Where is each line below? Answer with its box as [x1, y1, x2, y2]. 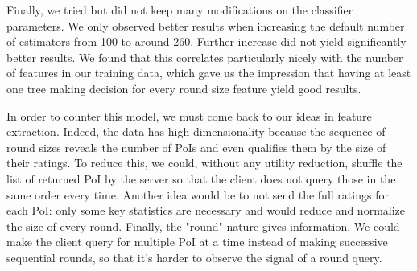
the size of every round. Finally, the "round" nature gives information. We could [6, 217, 400, 234]
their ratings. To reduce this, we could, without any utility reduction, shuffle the [6, 154, 403, 171]
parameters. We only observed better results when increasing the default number [6, 17, 405, 34]
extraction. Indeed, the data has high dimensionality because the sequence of [6, 123, 386, 140]
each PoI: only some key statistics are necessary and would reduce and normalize [6, 202, 406, 219]
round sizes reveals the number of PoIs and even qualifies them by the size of [6, 138, 386, 155]
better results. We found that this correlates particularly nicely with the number [6, 48, 403, 65]
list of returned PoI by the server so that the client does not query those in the [6, 170, 396, 187]
